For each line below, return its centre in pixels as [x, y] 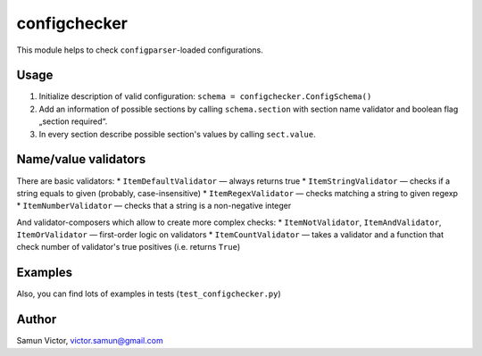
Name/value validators [81, 159]
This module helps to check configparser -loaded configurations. [140, 50]
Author [37, 320]
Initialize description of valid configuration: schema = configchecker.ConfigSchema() [205, 96]
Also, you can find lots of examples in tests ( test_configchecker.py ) [149, 294]
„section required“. [73, 121]
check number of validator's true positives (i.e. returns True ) [129, 247]
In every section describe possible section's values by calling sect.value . [177, 134]
